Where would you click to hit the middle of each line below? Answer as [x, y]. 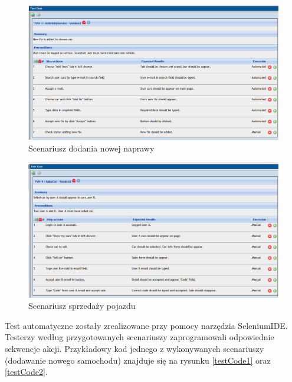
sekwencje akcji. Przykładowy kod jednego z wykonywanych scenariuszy [134, 348]
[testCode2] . [26, 372]
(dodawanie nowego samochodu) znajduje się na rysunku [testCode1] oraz [138, 360]
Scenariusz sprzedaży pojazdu [82, 306]
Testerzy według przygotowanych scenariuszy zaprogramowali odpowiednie [140, 337]
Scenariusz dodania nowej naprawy [91, 148]
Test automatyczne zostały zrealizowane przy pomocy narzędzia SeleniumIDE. [146, 325]
